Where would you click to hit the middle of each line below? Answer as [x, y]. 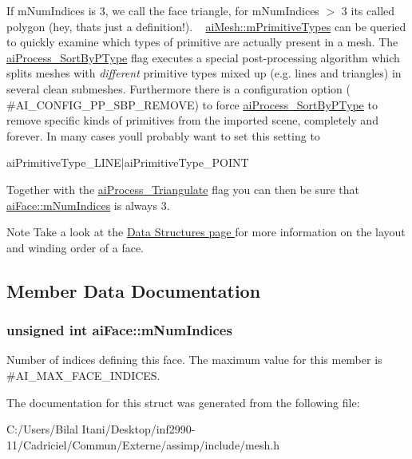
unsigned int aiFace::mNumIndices [119, 330]
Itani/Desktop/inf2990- [139, 429]
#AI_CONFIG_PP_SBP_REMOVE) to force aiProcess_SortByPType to [192, 104]
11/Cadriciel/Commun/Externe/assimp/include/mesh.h [143, 444]
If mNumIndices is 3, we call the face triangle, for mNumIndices [163, 10]
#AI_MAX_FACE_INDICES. [83, 375]
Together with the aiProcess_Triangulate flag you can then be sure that [183, 189]
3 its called [368, 10]
